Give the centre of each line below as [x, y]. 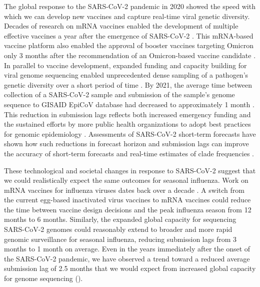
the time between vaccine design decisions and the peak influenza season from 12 [128, 209]
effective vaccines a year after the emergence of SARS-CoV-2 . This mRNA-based [129, 35]
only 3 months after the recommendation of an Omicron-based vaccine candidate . [130, 55]
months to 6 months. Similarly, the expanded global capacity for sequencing [120, 219]
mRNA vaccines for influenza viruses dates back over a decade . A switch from [124, 190]
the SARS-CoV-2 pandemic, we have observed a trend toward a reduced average [127, 258]
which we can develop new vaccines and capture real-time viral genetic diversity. [127, 16]
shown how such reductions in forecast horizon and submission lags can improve [126, 143]
